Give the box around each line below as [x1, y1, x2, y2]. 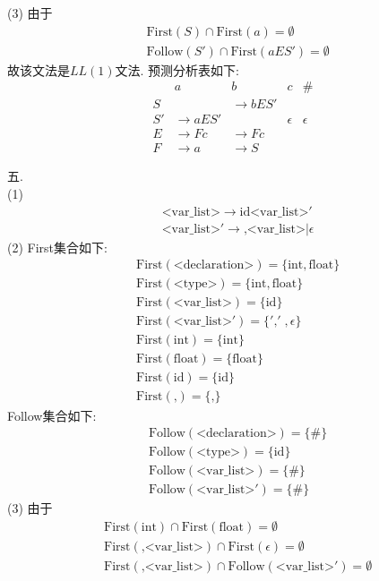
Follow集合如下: [7, 406, 97, 424]
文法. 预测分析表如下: [115, 60, 240, 79]
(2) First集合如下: [7, 237, 108, 256]
